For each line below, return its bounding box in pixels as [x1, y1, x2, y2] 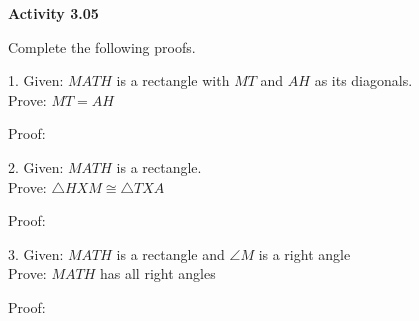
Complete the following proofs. [8, 36, 196, 57]
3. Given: [8, 243, 64, 264]
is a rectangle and [116, 243, 225, 264]
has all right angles [99, 263, 216, 284]
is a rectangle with [116, 70, 230, 91]
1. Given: [8, 70, 64, 91]
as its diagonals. [314, 70, 413, 91]
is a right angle [258, 243, 351, 264]
